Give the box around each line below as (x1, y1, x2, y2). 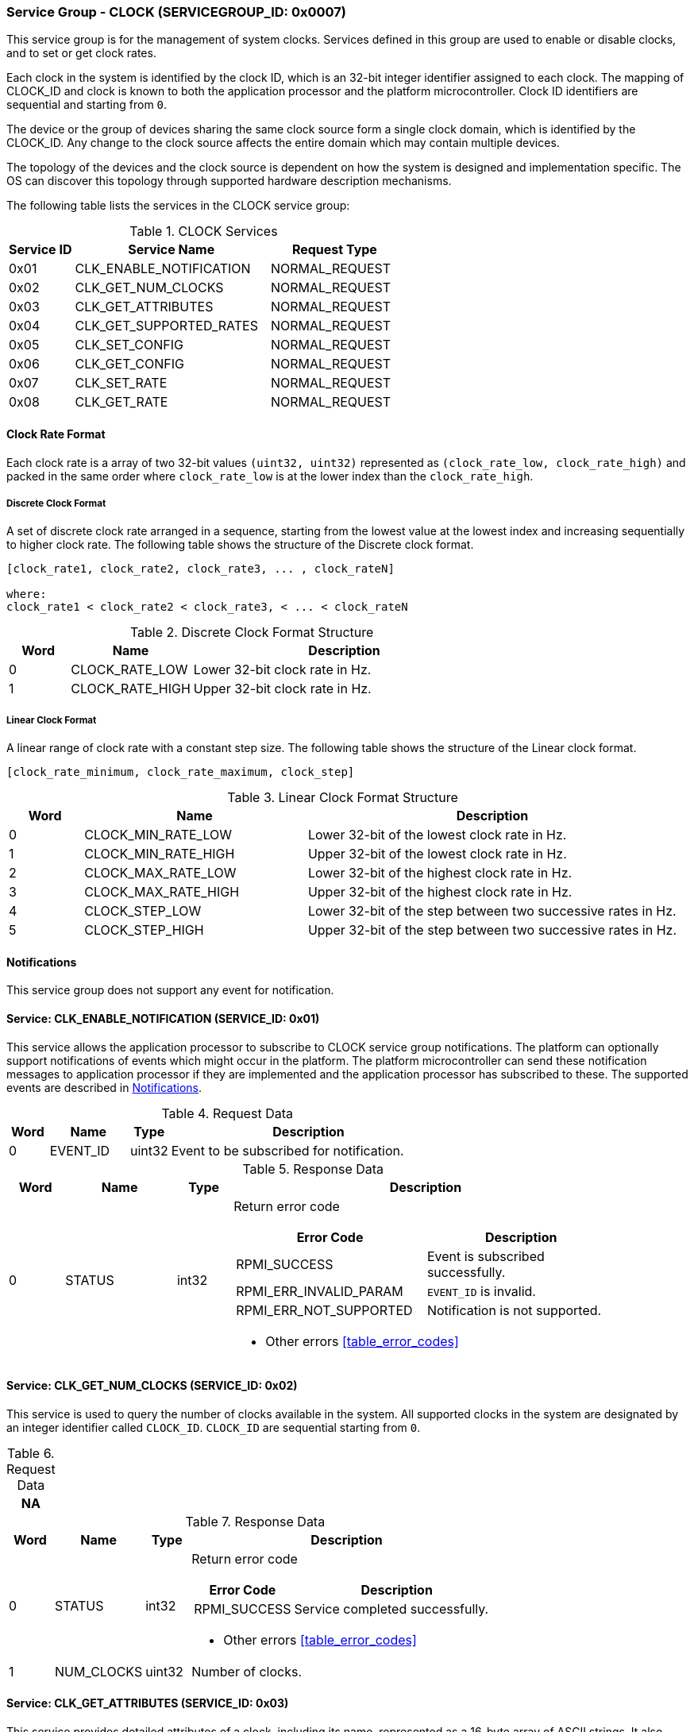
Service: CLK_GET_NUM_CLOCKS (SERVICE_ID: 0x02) (6, 1379, 298, 1393)
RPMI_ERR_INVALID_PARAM (236, 1283, 403, 1299)
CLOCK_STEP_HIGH (84, 922, 204, 939)
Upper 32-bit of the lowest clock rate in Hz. (307, 846, 567, 862)
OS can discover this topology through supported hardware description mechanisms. (6, 174, 452, 188)
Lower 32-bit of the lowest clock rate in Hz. (307, 827, 567, 843)
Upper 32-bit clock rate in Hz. (193, 681, 372, 697)
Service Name (128, 241, 215, 258)
